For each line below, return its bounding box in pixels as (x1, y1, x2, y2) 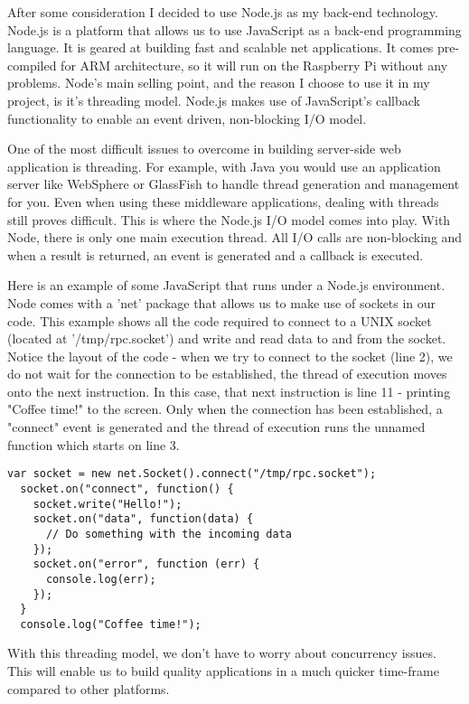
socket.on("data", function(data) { (33, 512, 254, 526)
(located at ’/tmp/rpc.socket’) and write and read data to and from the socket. (7, 329, 446, 348)
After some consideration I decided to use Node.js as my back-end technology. (7, 3, 438, 21)
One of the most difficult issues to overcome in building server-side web (7, 139, 401, 158)
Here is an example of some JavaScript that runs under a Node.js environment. (7, 276, 446, 295)
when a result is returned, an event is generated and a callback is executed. (7, 245, 424, 264)
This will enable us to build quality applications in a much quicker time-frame (7, 662, 439, 681)
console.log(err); (45, 572, 156, 586)
